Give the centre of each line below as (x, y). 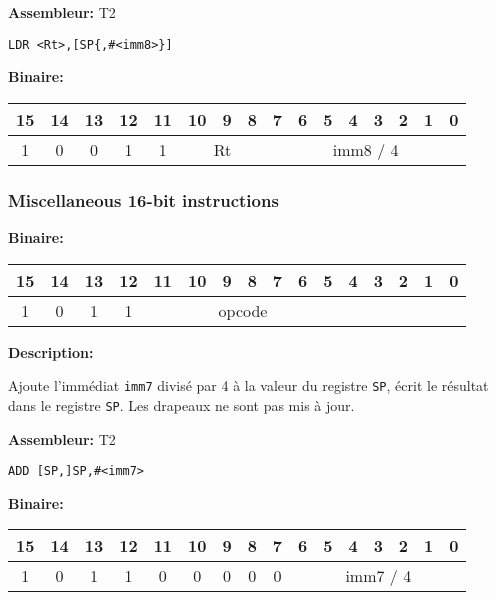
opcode (243, 310)
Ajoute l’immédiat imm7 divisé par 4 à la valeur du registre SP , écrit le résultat (248, 385)
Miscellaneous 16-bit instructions (143, 199)
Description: (51, 351)
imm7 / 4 (378, 576)
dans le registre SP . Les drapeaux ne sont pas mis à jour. (181, 404)
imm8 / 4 (365, 149)
